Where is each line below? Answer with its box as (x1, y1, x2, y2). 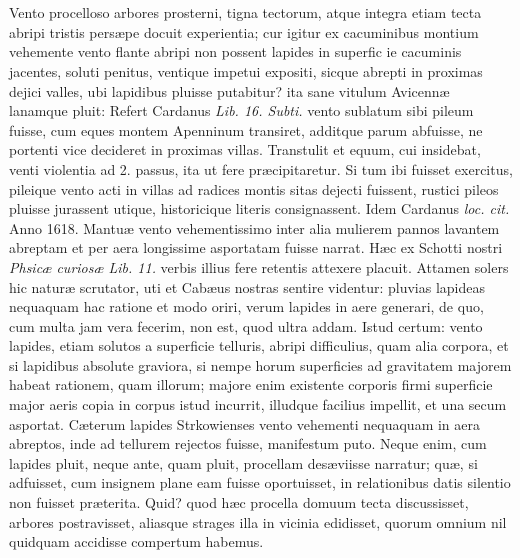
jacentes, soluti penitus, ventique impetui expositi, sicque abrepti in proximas (9, 60, 483, 81)
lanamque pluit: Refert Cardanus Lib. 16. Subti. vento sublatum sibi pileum (9, 100, 474, 121)
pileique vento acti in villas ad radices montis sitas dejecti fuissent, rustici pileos (9, 178, 499, 199)
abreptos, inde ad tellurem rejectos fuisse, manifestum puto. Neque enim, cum (9, 433, 487, 454)
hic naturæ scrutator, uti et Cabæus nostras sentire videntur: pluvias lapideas (9, 276, 486, 297)
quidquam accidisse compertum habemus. (9, 531, 264, 552)
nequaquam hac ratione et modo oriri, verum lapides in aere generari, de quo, (9, 296, 484, 317)
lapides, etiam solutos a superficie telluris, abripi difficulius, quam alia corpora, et (9, 335, 509, 356)
